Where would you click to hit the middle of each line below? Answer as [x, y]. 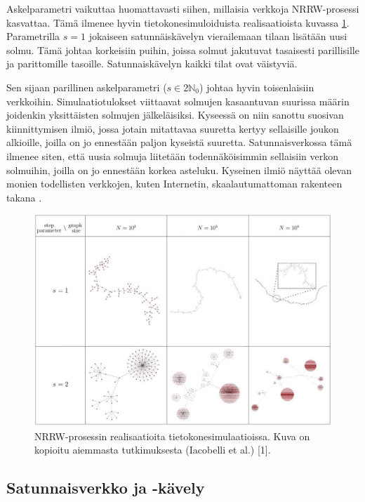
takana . [24, 197]
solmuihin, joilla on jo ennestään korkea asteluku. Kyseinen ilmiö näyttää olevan [179, 170]
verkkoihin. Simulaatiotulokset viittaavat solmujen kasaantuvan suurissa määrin [178, 101]
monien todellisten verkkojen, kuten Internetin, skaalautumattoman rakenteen [174, 184]
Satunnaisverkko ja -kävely [106, 488]
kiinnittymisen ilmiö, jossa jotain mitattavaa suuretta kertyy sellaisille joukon [173, 128]
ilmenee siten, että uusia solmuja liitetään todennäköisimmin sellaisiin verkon [173, 156]
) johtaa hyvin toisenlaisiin [257, 87]
